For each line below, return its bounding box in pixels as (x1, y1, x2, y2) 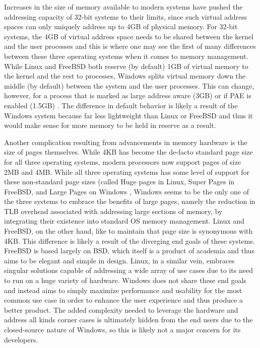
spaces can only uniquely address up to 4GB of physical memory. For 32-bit (4, 21, 238, 32)
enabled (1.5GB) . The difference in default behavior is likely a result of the (4, 100, 238, 110)
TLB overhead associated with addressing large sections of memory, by (4, 205, 223, 216)
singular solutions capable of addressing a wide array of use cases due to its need (4, 265, 253, 275)
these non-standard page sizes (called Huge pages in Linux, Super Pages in (4, 176, 235, 187)
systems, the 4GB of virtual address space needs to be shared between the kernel (4, 31, 253, 41)
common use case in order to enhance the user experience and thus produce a (4, 295, 243, 305)
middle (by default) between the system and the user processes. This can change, (4, 80, 254, 91)
